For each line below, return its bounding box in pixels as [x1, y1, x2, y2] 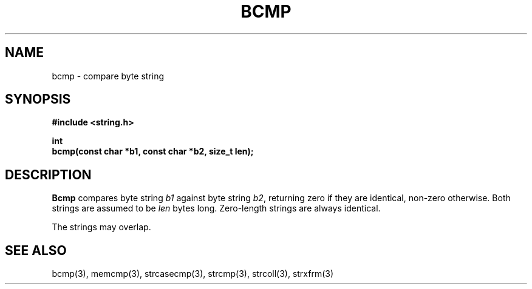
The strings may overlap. [52, 222, 151, 233]
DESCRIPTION [5, 167, 92, 182]
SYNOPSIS [5, 91, 71, 107]
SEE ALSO [5, 242, 67, 258]
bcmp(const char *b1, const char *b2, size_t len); [52, 146, 254, 157]
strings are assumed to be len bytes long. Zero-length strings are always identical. [52, 203, 381, 214]
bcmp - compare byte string [52, 70, 165, 81]
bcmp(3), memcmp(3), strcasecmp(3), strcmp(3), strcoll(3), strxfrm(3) [52, 268, 334, 279]
